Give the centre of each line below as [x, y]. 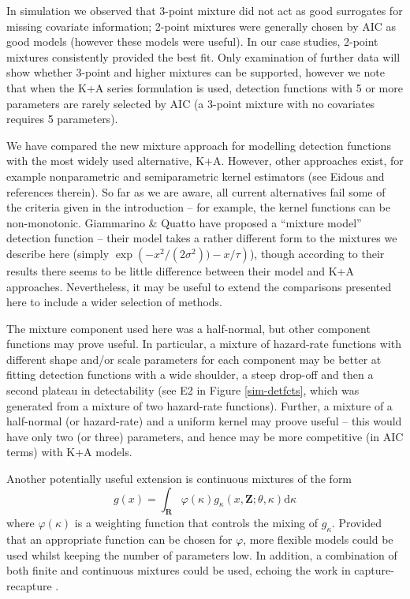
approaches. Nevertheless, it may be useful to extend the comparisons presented [199, 286]
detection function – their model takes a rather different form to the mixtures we [202, 238]
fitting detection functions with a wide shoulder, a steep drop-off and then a [190, 374]
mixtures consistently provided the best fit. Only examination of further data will [203, 56]
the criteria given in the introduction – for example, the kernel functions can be [199, 207]
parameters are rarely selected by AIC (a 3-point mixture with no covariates [191, 103]
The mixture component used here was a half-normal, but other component [188, 328]
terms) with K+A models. [69, 452]
